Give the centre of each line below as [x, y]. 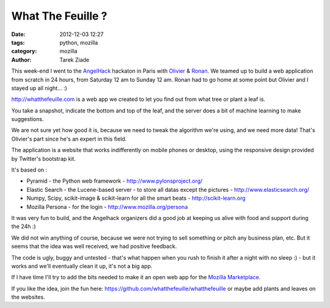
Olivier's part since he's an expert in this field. [69, 139]
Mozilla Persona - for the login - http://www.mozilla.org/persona [107, 207]
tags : [18, 42]
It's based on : [29, 170]
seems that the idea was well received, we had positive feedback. [94, 246]
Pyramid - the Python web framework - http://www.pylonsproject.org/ [115, 181]
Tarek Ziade [75, 60]
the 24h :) [24, 227]
